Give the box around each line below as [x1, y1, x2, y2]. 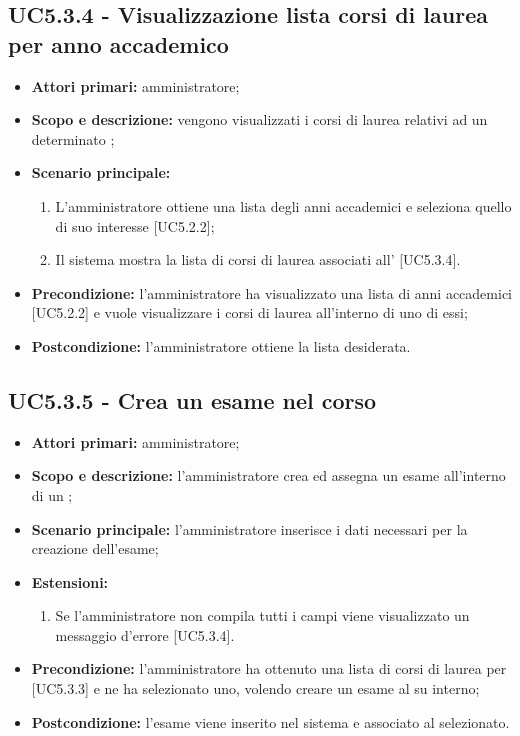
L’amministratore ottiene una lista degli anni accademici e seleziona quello [55, 195, 512, 216]
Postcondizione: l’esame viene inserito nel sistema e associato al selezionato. [31, 711, 510, 732]
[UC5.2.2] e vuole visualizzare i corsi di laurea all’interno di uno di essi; [31, 302, 468, 323]
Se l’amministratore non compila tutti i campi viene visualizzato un [55, 605, 470, 626]
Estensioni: [31, 571, 109, 592]
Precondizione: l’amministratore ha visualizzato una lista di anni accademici [31, 282, 512, 303]
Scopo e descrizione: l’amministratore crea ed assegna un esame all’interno [31, 465, 506, 486]
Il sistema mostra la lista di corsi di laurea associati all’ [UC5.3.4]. [55, 249, 461, 270]
